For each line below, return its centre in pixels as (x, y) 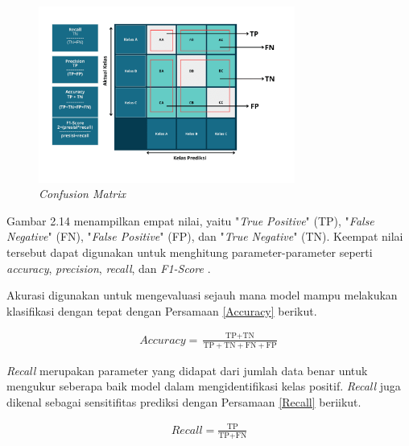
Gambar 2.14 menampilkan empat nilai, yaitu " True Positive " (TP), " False (190, 220)
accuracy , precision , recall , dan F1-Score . (109, 268)
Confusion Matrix (82, 194)
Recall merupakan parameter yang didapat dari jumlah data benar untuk (187, 370)
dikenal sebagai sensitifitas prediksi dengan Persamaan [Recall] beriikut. (184, 401)
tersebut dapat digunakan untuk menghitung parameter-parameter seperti (190, 252)
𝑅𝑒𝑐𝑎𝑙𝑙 (187, 430)
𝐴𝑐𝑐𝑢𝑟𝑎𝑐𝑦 (163, 340)
